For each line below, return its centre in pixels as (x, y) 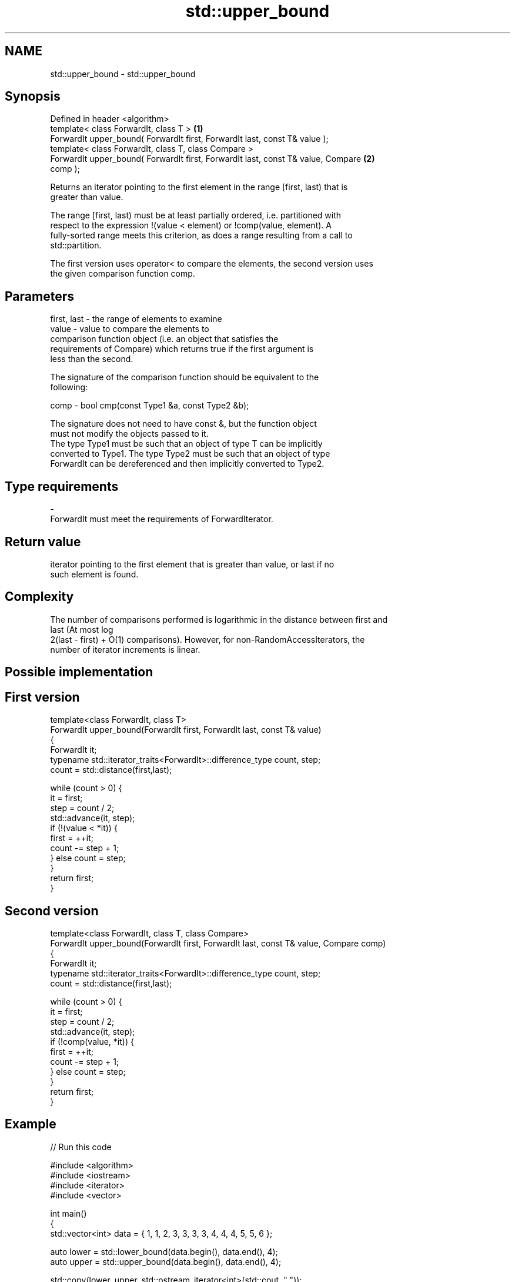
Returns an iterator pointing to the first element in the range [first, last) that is (199, 187)
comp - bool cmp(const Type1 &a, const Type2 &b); (150, 406)
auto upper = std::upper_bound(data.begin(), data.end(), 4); (166, 1261)
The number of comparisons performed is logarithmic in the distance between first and (219, 619)
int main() (68, 1213)
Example (31, 1124)
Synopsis (33, 97)
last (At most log (82, 629)
